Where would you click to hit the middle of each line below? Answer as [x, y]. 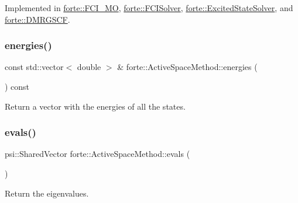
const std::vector [34, 67]
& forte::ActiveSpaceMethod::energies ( [187, 67]
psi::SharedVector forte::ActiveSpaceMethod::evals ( [97, 154]
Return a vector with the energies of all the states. [95, 106]
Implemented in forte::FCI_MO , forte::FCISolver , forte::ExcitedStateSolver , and [149, 8]
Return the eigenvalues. [47, 193]
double [89, 67]
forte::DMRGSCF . [37, 19]
